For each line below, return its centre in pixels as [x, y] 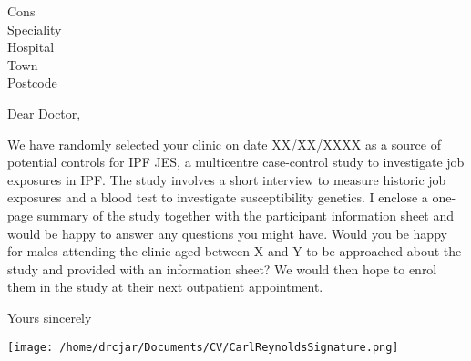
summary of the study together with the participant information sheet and [246, 215]
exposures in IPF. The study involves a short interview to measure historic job [227, 179]
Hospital [31, 47]
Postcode [32, 83]
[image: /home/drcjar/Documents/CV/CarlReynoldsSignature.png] [203, 347]
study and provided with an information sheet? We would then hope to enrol [222, 268]
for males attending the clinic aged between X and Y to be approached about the [235, 251]
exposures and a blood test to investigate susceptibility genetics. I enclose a [218, 197]
